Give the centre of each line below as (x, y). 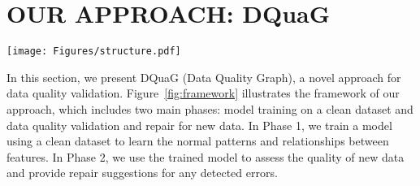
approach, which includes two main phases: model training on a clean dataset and (210, 108)
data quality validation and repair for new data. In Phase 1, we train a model (199, 125)
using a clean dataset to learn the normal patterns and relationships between (198, 141)
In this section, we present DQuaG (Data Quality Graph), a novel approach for (204, 77)
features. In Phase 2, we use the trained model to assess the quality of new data (206, 156)
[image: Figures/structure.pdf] (94, 52)
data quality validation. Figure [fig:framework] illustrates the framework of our (203, 93)
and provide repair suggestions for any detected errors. (142, 173)
